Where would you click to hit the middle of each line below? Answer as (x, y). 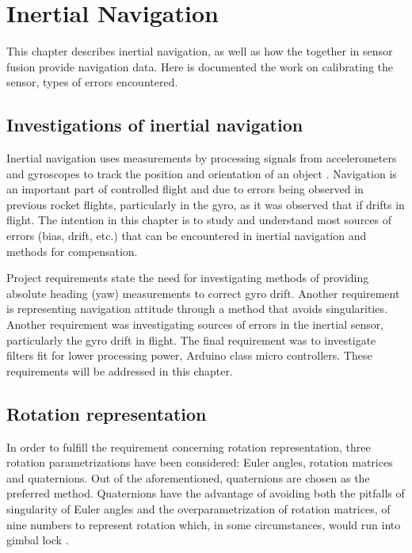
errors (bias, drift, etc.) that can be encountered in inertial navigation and (187, 236)
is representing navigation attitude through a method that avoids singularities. (197, 309)
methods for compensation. (72, 251)
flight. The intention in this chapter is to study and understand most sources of (199, 220)
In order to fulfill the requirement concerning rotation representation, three (189, 446)
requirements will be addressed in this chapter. (120, 370)
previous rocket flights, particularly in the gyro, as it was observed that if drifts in (206, 204)
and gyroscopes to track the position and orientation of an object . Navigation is (202, 173)
